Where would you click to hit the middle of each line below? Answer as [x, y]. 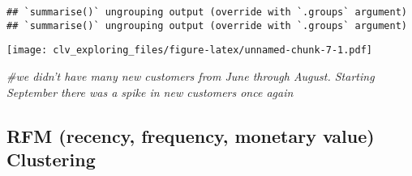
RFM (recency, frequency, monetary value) [191, 135]
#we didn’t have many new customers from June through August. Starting [191, 75]
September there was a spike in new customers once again [150, 92]
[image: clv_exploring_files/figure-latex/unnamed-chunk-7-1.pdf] [190, 50]
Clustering [51, 159]
